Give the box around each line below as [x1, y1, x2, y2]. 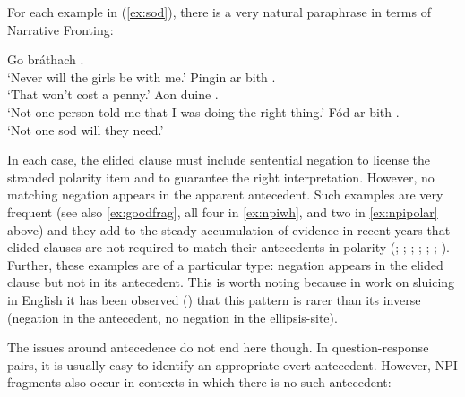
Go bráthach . [7, 50, 84, 69]
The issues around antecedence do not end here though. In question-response [7, 338, 429, 357]
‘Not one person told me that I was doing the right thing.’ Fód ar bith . [7, 102, 400, 121]
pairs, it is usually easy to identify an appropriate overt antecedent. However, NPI [7, 355, 458, 374]
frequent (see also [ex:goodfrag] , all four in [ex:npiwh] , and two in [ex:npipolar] [7, 202, 438, 221]
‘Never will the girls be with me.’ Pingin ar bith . [7, 67, 276, 86]
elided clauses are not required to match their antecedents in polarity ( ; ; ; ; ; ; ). [7, 238, 450, 257]
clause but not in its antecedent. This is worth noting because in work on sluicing [7, 273, 455, 291]
